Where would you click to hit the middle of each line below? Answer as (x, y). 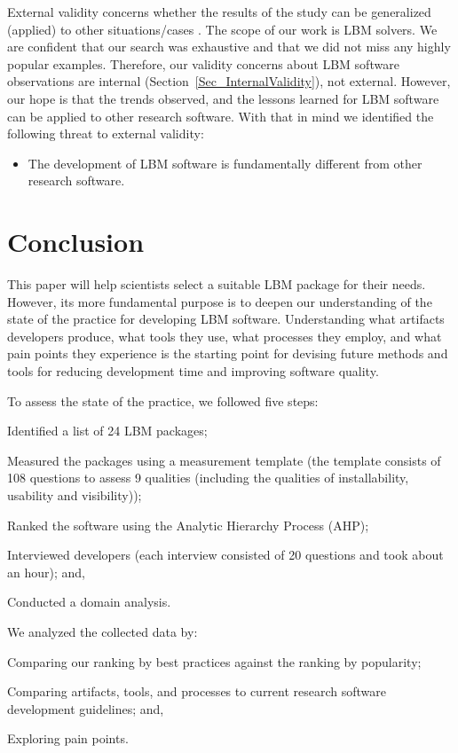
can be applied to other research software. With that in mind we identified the (221, 116)
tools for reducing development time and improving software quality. (193, 371)
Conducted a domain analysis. (89, 602)
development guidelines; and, (86, 708)
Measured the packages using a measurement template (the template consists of (224, 460)
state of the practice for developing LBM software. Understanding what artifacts (226, 319)
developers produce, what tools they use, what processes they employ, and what (225, 336)
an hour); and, (46, 572)
